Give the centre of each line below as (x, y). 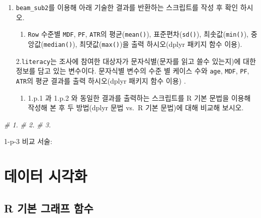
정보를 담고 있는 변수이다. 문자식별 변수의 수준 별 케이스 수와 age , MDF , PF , (133, 71)
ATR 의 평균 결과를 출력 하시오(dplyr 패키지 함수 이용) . (101, 80)
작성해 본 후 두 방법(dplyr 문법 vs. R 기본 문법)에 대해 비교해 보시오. (136, 107)
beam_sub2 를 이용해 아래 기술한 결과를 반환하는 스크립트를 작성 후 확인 (127, 7)
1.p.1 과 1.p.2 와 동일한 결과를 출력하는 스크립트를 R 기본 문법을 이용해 (139, 97)
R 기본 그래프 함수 (49, 208)
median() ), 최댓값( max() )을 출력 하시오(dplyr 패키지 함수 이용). (143, 44)
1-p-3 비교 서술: (28, 141)
